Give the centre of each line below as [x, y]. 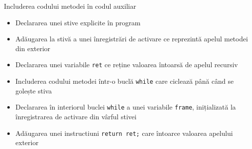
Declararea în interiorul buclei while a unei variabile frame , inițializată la [126, 107]
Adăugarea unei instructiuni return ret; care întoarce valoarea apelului [124, 133]
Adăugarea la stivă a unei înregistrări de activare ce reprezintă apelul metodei [132, 39]
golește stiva [34, 90]
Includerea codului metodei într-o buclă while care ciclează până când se [125, 81]
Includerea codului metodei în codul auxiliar [70, 6]
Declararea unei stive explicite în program [78, 22]
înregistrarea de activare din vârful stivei [76, 116]
